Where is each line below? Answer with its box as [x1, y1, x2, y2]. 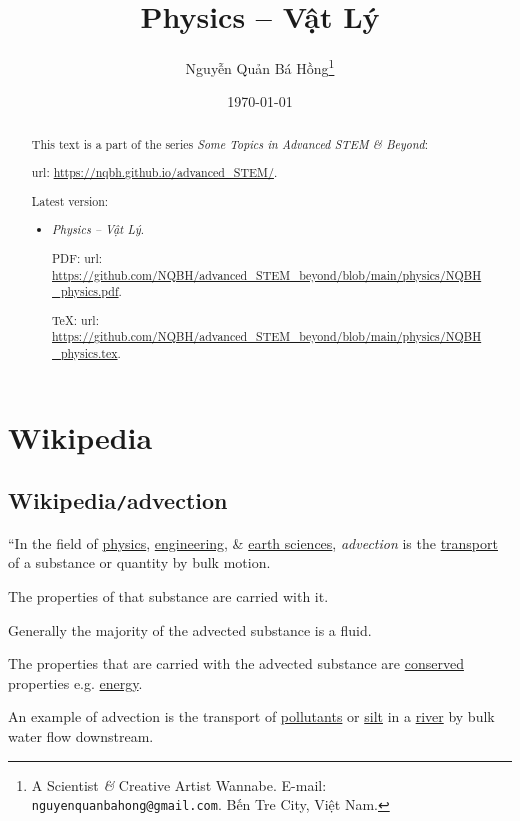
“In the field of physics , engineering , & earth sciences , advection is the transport [8, 532, 498, 553]
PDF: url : [52, 249, 103, 266]
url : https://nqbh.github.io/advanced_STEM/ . [31, 164, 278, 181]
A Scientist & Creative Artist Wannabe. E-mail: [31, 774, 327, 795]
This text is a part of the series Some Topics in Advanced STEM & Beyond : [31, 135, 428, 152]
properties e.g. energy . [8, 672, 143, 693]
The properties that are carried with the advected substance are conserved [8, 653, 464, 674]
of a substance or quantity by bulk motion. [8, 552, 271, 573]
